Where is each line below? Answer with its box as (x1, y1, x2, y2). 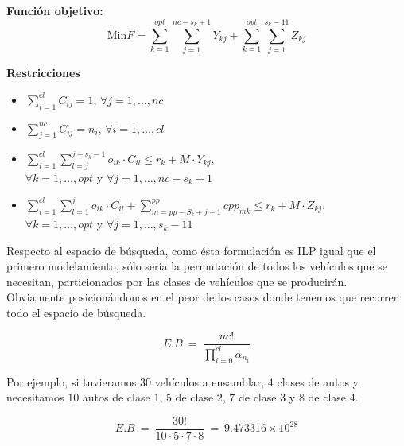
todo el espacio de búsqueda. (6, 304, 146, 320)
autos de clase (82, 389, 150, 405)
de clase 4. (308, 389, 359, 405)
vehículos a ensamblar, (154, 373, 265, 390)
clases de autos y (277, 373, 359, 390)
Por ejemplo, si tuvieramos (6, 373, 137, 390)
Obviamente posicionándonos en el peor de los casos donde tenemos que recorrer (6, 289, 398, 305)
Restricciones (6, 64, 80, 81)
